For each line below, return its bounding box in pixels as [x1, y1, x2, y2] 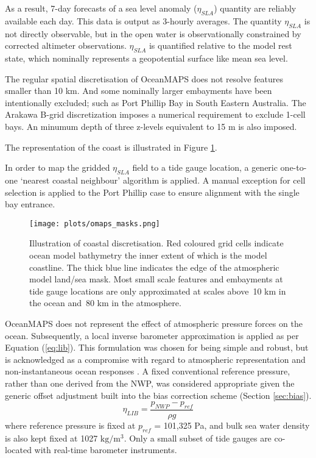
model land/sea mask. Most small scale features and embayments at [29, 273, 283, 285]
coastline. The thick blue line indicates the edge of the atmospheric [29, 260, 279, 273]
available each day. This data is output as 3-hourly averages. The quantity [5, 14, 282, 27]
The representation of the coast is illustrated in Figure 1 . [5, 140, 217, 153]
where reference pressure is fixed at [5, 418, 136, 431]
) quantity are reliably [214, 2, 297, 14]
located [5, 443, 32, 456]
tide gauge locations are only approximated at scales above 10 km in [29, 284, 286, 297]
